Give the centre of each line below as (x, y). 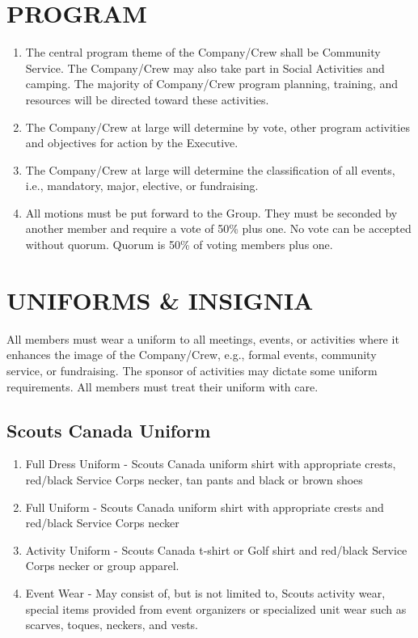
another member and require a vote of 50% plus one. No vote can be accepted (218, 228)
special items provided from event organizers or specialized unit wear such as (216, 608)
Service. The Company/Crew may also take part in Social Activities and (205, 68)
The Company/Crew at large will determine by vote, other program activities (217, 127)
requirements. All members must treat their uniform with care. (163, 386)
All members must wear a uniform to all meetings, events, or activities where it (203, 338)
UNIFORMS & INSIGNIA (160, 300)
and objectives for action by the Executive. (132, 143)
